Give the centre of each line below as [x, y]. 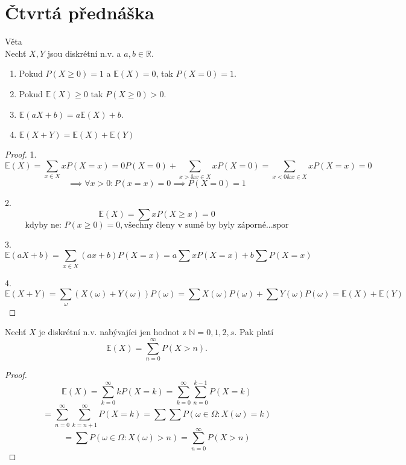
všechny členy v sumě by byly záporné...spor [206, 225]
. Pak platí [254, 332]
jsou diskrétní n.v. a [84, 53]
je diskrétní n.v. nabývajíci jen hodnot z [113, 332]
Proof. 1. [21, 154]
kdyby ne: [43, 225]
